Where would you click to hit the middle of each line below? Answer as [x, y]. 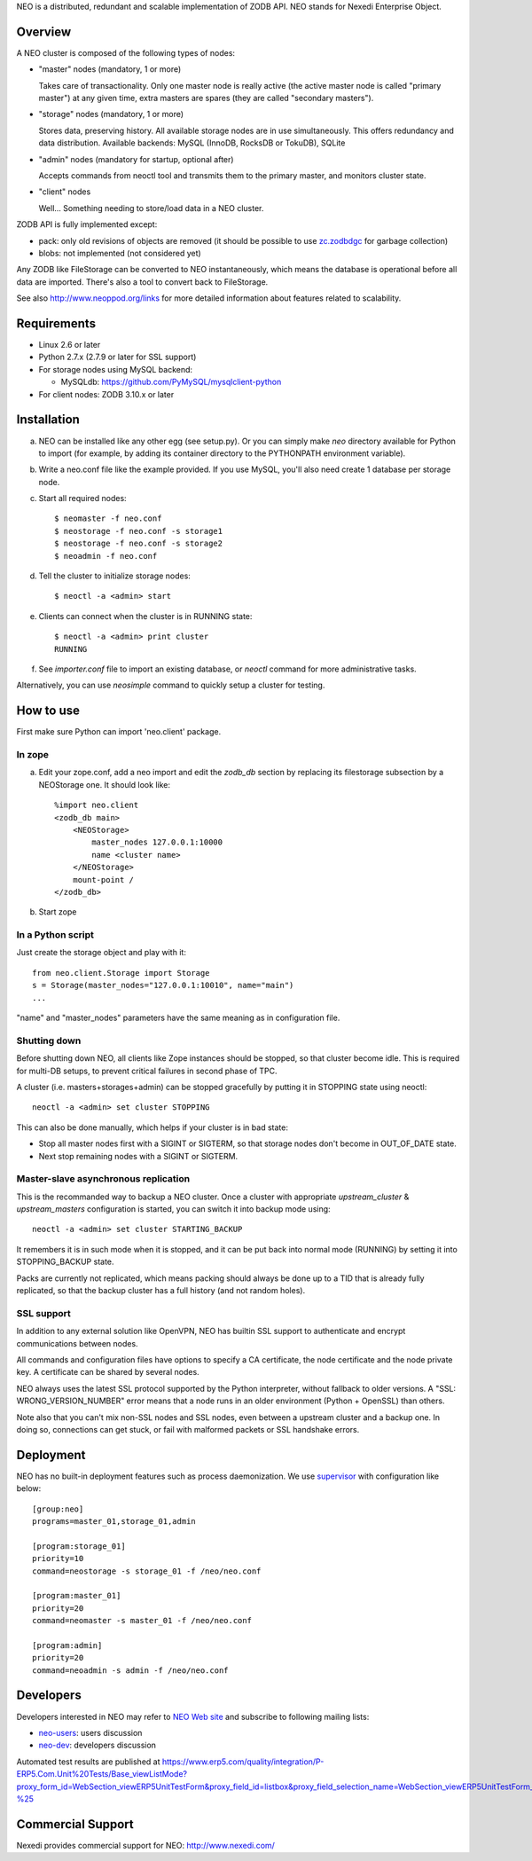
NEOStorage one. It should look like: [104, 784]
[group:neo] [58, 1509]
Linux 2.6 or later [70, 345]
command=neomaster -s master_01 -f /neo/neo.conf [142, 1621]
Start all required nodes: [83, 499]
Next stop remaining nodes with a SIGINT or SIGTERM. [138, 1156]
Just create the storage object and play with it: [101, 953]
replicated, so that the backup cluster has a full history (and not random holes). [161, 1291]
